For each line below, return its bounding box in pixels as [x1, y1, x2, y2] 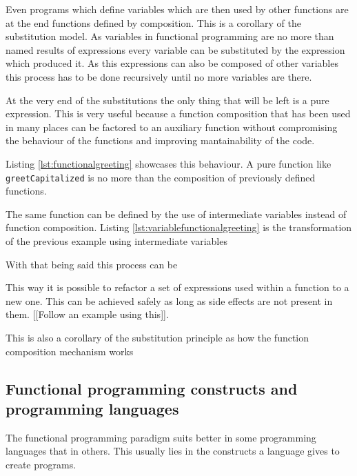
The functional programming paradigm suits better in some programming [6, 430, 316, 444]
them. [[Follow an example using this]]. [6, 307, 169, 321]
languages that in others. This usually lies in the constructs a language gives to [6, 444, 340, 458]
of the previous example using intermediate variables [6, 233, 227, 248]
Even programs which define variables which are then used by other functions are [6, 2, 349, 16]
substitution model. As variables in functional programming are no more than [6, 29, 334, 43]
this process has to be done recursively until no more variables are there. [6, 69, 312, 83]
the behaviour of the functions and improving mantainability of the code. [6, 133, 315, 148]
